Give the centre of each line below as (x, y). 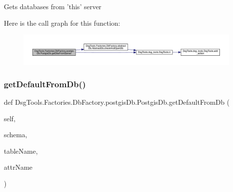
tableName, (21, 151)
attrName (18, 167)
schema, (16, 135)
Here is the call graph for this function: (62, 23)
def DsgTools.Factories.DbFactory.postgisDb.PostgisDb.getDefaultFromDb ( (117, 102)
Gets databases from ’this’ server (53, 6)
